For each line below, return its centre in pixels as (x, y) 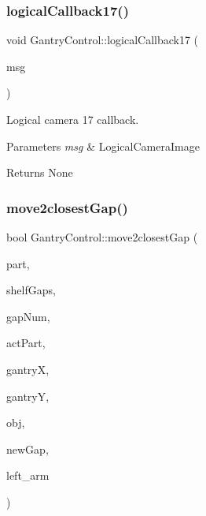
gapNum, (28, 316)
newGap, (28, 449)
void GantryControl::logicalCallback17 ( (103, 40)
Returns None (40, 172)
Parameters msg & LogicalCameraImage (103, 146)
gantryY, (28, 396)
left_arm (28, 475)
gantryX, (28, 369)
